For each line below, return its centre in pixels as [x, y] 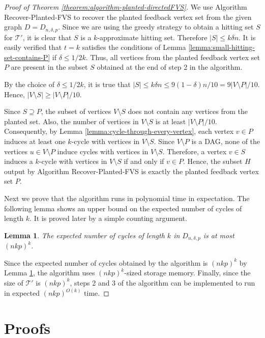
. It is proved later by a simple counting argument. [108, 218]
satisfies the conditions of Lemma [134, 47]
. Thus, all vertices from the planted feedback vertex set [173, 57]
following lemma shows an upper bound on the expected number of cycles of [123, 208]
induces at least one [35, 141]
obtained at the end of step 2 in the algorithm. [170, 67]
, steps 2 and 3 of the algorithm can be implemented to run [163, 282]
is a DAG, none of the [226, 141]
